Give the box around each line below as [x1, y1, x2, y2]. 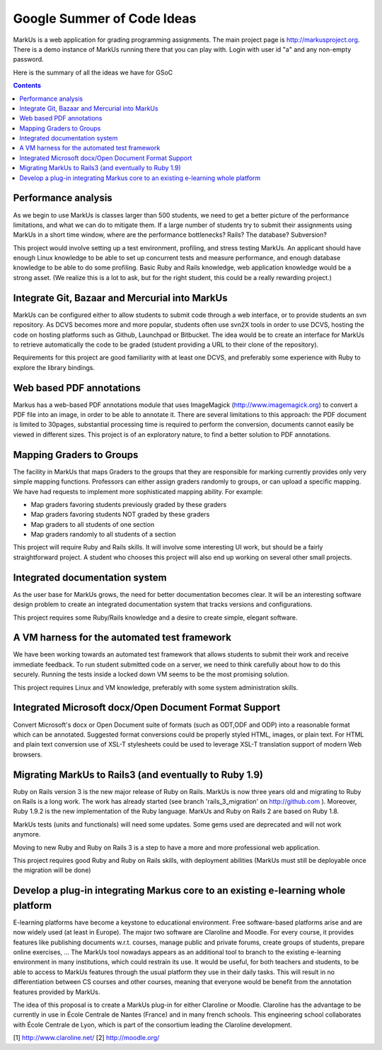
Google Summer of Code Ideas [13, 11, 197, 26]
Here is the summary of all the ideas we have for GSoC [13, 68, 173, 77]
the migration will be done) [13, 866, 91, 875]
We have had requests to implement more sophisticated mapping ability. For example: [13, 487, 263, 496]
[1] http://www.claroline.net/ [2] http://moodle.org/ [13, 1034, 160, 1042]
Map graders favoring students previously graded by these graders [30, 500, 227, 508]
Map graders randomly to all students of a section [30, 530, 176, 539]
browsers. [13, 750, 42, 759]
